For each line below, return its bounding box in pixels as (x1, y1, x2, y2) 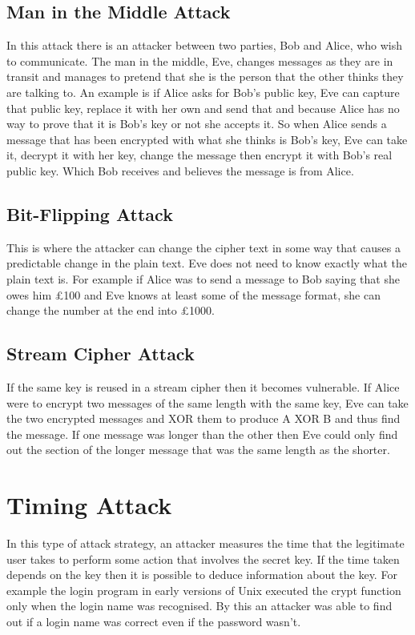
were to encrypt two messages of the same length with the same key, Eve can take (6, 394, 409, 411)
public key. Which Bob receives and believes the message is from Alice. (6, 162, 354, 179)
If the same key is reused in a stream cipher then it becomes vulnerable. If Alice (6, 378, 400, 395)
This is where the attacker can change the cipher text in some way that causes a (6, 239, 401, 255)
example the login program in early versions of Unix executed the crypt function (6, 581, 401, 598)
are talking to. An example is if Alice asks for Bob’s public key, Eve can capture (6, 83, 400, 100)
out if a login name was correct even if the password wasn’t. (6, 613, 301, 629)
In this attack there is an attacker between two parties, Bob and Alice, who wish (6, 37, 403, 54)
